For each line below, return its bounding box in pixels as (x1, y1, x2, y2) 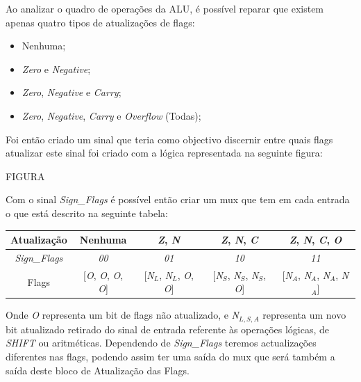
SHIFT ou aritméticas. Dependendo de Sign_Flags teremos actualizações (6, 335, 317, 350)
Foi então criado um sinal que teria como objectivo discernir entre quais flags (6, 132, 333, 146)
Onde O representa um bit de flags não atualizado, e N (6, 308, 239, 322)
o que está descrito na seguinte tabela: (6, 205, 168, 220)
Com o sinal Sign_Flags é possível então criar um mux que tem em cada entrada (6, 192, 350, 207)
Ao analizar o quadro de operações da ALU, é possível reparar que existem (6, 1, 324, 15)
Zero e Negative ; (22, 61, 91, 76)
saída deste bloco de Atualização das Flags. (6, 363, 190, 377)
